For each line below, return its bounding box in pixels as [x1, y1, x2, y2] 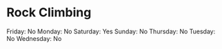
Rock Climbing [6, 5, 92, 20]
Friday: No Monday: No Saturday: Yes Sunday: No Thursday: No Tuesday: [6, 27, 216, 35]
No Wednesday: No [6, 34, 62, 42]
